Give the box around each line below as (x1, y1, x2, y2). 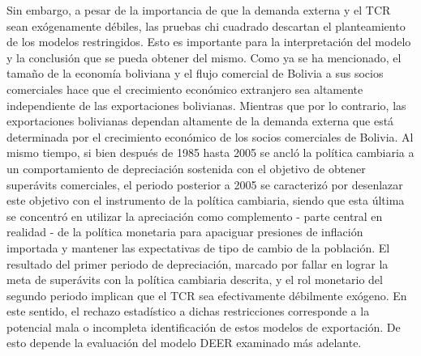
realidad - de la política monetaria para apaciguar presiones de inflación (6, 223, 363, 240)
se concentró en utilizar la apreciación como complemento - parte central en (6, 207, 383, 224)
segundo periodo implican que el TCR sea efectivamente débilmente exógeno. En (6, 286, 407, 303)
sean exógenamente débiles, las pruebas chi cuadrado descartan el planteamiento (6, 17, 406, 34)
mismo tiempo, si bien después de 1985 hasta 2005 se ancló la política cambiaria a (6, 144, 415, 161)
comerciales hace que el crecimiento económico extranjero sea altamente (6, 80, 363, 97)
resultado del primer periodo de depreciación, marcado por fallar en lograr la (6, 255, 389, 272)
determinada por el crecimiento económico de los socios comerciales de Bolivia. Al (6, 128, 414, 145)
